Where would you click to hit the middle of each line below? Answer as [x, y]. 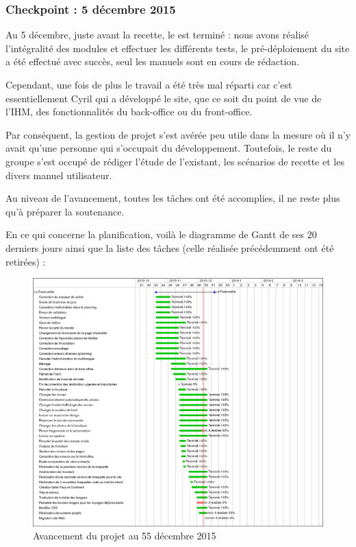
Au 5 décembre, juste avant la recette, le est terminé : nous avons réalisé [157, 35]
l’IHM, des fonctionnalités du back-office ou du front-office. [129, 112]
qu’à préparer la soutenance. [65, 211]
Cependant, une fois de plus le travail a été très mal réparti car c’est [149, 84]
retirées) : [26, 261]
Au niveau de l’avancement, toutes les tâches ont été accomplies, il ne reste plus [173, 198]
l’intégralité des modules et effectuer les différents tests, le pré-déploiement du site [178, 48]
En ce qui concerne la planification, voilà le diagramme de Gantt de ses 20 [161, 234]
